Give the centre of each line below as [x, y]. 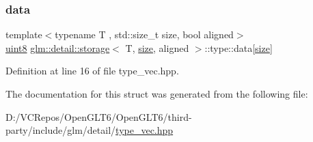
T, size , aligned [157, 47]
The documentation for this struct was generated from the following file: [157, 94]
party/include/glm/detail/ [61, 130]
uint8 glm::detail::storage [58, 47]
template [24, 34]
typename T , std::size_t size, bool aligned [144, 34]
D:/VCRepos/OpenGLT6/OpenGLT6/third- [99, 116]
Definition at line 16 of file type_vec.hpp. [92, 71]
